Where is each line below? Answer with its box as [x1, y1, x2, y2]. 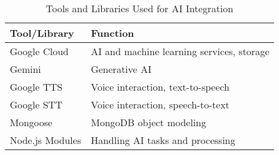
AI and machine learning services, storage [91, 44, 270, 58]
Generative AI [91, 62, 152, 76]
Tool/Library [10, 26, 74, 40]
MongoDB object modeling [91, 115, 207, 129]
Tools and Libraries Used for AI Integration [45, 1, 234, 15]
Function [91, 26, 134, 40]
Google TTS [10, 80, 63, 94]
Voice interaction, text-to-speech [91, 80, 230, 94]
